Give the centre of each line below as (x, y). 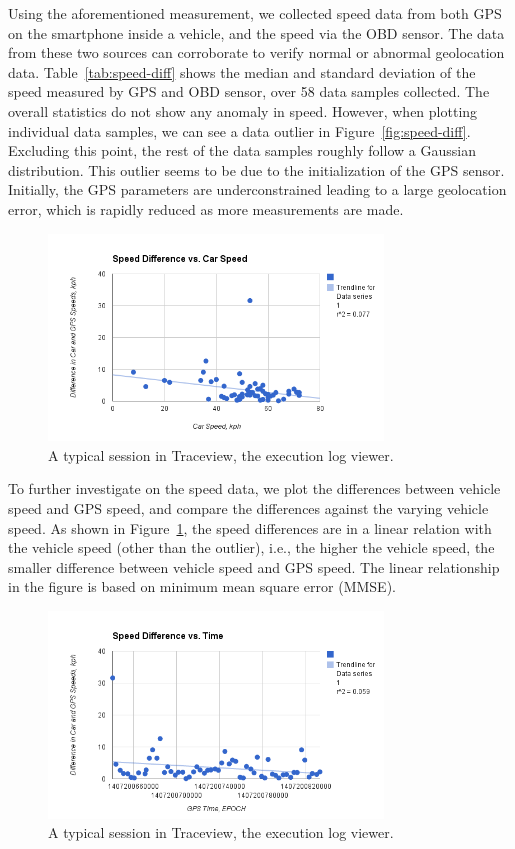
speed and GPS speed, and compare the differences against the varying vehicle (248, 508)
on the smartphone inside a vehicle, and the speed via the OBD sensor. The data (256, 32)
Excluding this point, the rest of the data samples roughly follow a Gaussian (242, 150)
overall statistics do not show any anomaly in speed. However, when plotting (243, 110)
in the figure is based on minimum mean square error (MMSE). (202, 586)
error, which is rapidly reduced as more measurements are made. (206, 208)
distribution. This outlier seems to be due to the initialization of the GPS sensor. (256, 169)
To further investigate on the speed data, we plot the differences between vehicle (254, 488)
